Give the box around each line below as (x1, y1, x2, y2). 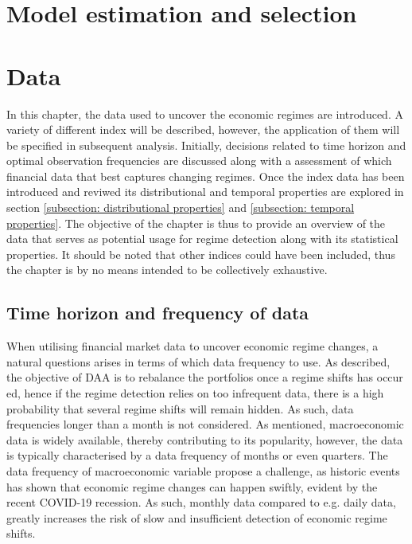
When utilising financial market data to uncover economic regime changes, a (6, 338, 379, 354)
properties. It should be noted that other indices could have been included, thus (6, 245, 395, 262)
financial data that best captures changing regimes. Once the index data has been (6, 167, 405, 184)
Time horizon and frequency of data (6, 300, 309, 325)
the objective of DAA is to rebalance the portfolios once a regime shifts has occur (6, 369, 403, 385)
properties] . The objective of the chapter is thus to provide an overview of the (6, 214, 386, 231)
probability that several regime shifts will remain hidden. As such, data (6, 400, 354, 417)
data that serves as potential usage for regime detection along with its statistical (6, 230, 398, 247)
